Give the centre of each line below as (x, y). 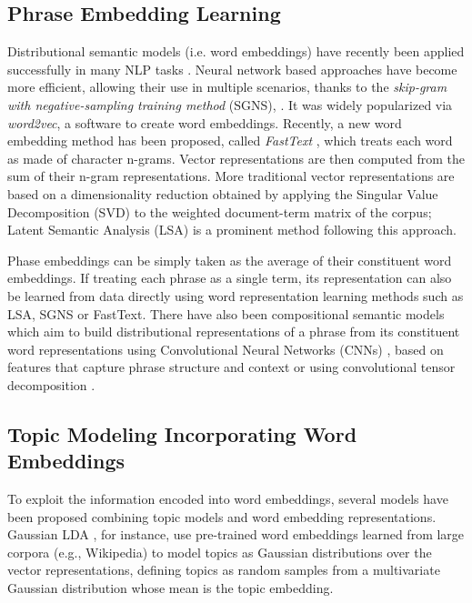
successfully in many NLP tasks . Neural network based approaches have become (232, 69)
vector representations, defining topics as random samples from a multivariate (224, 570)
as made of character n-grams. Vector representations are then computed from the (236, 158)
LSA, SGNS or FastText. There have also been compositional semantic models (226, 313)
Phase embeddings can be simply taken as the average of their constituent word (230, 260)
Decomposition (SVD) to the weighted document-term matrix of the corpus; (220, 211)
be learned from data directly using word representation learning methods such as (236, 295)
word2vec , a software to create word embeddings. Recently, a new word (205, 122)
